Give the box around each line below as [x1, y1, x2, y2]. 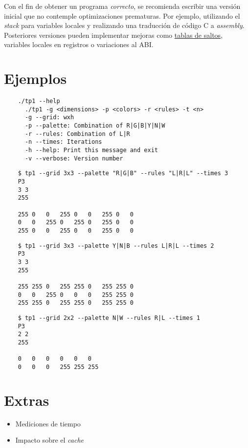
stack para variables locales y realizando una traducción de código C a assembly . [4, 20, 245, 30]
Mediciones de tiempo [15, 418, 81, 428]
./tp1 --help [18, 98, 60, 105]
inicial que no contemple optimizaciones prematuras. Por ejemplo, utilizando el [4, 10, 240, 21]
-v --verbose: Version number [24, 155, 123, 162]
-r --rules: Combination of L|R [24, 130, 130, 137]
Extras [4, 390, 49, 410]
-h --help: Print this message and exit [24, 147, 158, 154]
